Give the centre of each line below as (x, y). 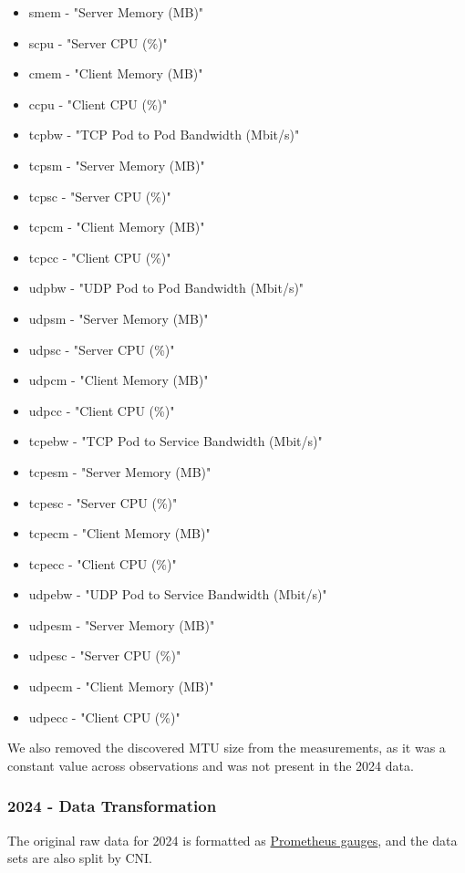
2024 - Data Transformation (112, 806)
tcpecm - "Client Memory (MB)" (119, 533)
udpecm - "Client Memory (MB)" (121, 686)
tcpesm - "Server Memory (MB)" (120, 471)
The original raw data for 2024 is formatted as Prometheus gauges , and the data (232, 840)
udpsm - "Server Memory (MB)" (119, 318)
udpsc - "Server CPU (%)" (102, 349)
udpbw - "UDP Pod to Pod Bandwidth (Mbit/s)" (166, 288)
